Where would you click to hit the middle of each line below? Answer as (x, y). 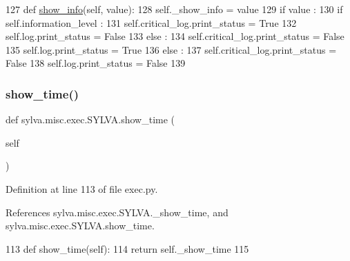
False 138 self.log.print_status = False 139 (96, 63)
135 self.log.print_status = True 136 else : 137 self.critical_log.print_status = (171, 49)
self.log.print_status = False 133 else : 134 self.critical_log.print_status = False (175, 36)
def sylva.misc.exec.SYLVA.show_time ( (90, 119)
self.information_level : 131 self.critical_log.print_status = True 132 (151, 22)
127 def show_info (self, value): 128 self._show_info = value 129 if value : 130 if (174, 9)
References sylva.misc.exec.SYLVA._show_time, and (117, 212)
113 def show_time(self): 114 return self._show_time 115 (127, 248)
